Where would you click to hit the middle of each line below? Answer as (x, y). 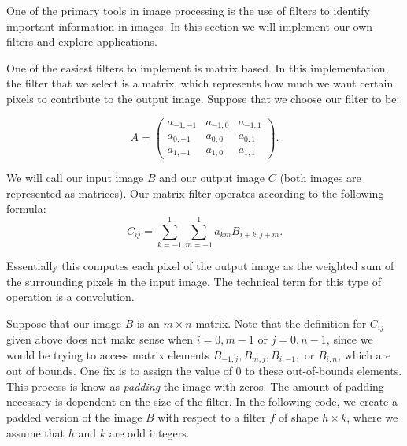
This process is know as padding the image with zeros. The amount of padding (195, 386)
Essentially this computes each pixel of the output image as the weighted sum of (200, 266)
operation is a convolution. (70, 297)
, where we (372, 417)
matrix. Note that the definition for (281, 323)
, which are (364, 354)
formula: (26, 208)
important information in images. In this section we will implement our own (190, 26)
